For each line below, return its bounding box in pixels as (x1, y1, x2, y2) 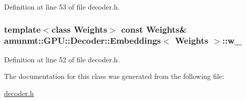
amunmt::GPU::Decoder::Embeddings (4, 34, 161, 47)
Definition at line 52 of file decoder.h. (4, 54, 120, 64)
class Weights (51, 23, 107, 35)
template (4, 23, 41, 35)
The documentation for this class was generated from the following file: (4, 71, 224, 81)
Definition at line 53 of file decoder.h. (4, 2, 120, 12)
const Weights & (121, 23, 187, 35)
